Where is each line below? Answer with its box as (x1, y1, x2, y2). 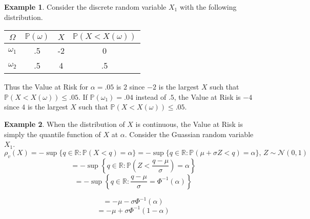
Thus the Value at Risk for (4, 81, 89, 92)
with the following (179, 2, 237, 12)
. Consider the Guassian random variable (125, 128, 254, 139)
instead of (135, 91, 167, 102)
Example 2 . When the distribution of (4, 118, 125, 129)
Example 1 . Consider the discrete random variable (4, 2, 167, 12)
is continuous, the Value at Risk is (135, 118, 243, 129)
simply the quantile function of (4, 128, 101, 139)
